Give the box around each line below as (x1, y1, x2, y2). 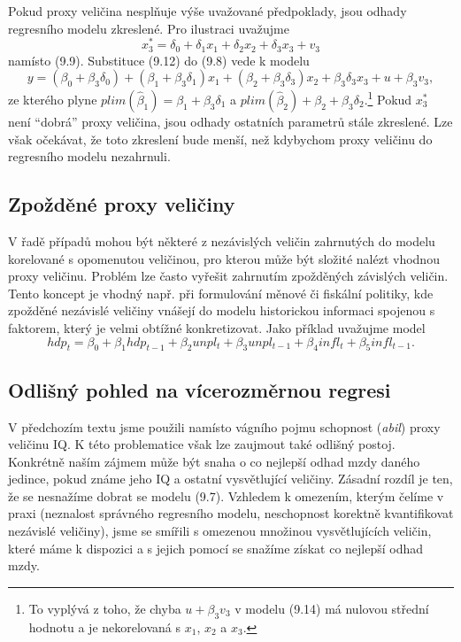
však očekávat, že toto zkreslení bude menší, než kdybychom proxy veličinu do (8, 129, 433, 148)
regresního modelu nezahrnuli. (8, 147, 171, 166)
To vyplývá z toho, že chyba (28, 599, 181, 617)
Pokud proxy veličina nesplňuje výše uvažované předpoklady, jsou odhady (8, 2, 407, 19)
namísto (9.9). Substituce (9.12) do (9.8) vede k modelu (8, 50, 310, 69)
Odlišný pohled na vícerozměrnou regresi (8, 375, 391, 403)
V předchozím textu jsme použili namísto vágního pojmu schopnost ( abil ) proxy (8, 417, 441, 436)
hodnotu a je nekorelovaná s (28, 617, 181, 636)
